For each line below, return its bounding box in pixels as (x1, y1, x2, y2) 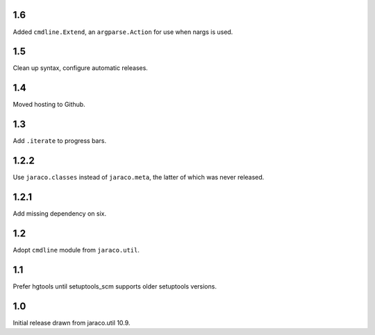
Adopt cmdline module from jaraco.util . (12, 246, 140, 254)
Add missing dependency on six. (12, 209, 107, 218)
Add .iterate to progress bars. (12, 137, 107, 145)
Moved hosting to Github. (12, 101, 86, 109)
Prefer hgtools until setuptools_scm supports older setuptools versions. (12, 282, 217, 291)
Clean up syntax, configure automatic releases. (12, 64, 149, 72)
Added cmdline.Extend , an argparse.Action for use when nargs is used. (12, 28, 233, 36)
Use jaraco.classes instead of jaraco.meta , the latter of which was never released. (12, 173, 265, 182)
